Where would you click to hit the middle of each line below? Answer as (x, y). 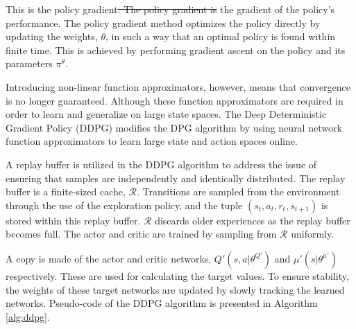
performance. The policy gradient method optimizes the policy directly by (163, 23)
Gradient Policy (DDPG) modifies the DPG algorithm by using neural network (174, 127)
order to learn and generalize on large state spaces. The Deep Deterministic (166, 114)
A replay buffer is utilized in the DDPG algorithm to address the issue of (161, 164)
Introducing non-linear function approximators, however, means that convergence (178, 86)
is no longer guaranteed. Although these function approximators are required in (175, 100)
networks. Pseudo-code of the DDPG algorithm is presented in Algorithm (162, 303)
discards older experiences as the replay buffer (253, 220)
